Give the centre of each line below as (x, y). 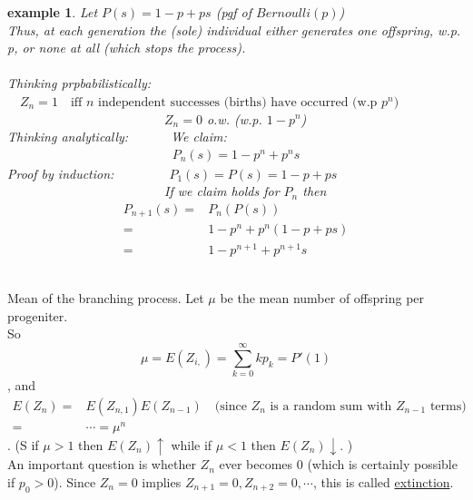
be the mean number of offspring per (322, 298)
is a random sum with (331, 406)
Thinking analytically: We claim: (117, 137)
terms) (448, 406)
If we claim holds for (222, 191)
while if (192, 444)
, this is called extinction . (383, 481)
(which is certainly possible (382, 464)
